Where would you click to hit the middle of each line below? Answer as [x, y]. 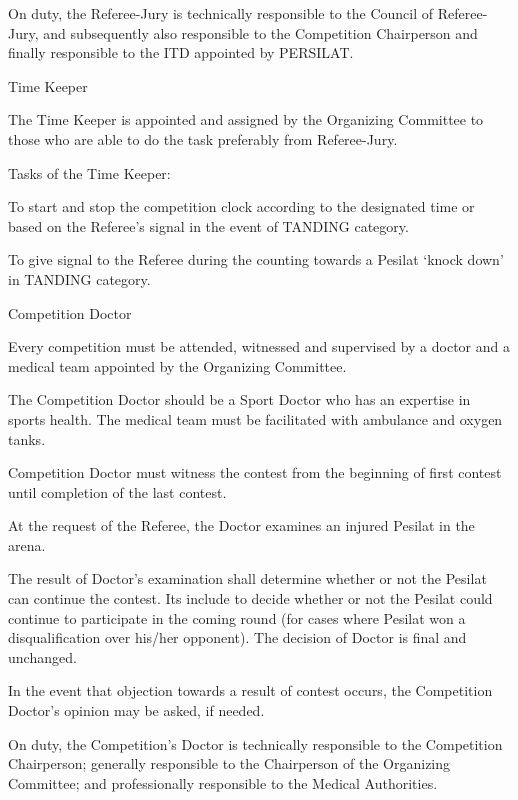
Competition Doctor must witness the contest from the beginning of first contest [255, 472]
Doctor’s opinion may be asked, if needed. [136, 710]
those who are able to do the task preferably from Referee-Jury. [203, 138]
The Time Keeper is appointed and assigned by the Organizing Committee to [246, 119]
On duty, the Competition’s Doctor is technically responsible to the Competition [255, 743]
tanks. [27, 438]
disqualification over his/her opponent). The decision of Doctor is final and [237, 637]
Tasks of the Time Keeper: [89, 172]
